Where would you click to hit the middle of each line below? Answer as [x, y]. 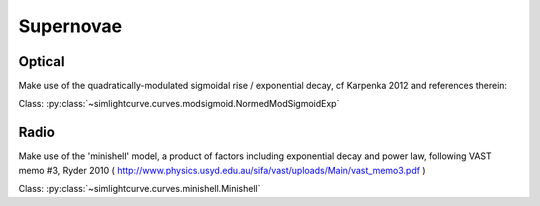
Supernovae [70, 26]
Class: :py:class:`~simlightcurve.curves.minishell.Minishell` [139, 189]
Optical [41, 61]
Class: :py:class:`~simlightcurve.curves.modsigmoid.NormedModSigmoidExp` [179, 104]
